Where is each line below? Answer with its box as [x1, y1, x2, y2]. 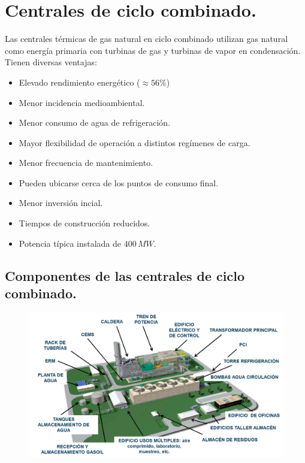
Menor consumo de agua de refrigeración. [19, 116, 171, 129]
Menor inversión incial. [19, 196, 103, 209]
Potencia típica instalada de [19, 237, 122, 249]
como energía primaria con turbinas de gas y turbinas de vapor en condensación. [5, 44, 301, 56]
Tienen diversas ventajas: [5, 56, 97, 68]
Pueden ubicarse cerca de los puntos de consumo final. [19, 176, 219, 189]
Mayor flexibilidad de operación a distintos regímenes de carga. [19, 136, 250, 149]
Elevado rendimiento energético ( [19, 75, 140, 88]
